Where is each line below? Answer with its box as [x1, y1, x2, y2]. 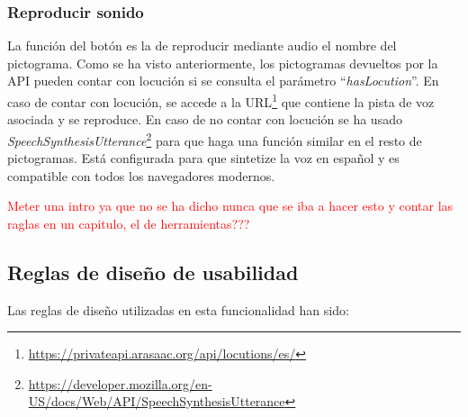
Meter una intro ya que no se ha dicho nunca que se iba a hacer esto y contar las [7, 196, 454, 215]
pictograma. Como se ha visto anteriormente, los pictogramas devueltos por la [7, 53, 438, 72]
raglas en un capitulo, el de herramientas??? [7, 213, 250, 232]
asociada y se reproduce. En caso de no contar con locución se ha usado [7, 110, 402, 129]
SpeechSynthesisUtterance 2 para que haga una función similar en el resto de [7, 128, 422, 150]
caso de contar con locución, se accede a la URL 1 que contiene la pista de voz [7, 90, 435, 111]
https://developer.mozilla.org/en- [28, 374, 212, 393]
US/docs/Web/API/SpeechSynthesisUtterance [28, 392, 285, 411]
